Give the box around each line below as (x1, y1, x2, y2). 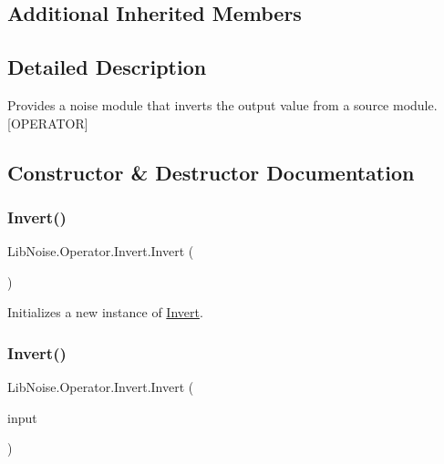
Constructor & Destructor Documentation (7, 158, 415, 186)
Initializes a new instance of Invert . (7, 303, 203, 322)
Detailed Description (7, 53, 207, 81)
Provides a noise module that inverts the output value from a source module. (7, 95, 438, 114)
